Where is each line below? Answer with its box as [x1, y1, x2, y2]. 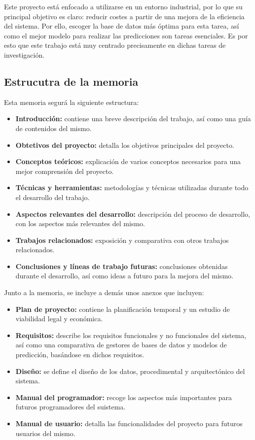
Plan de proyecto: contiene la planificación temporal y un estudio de [15, 304, 230, 314]
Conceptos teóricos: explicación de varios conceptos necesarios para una [15, 156, 241, 167]
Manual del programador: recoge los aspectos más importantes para [15, 392, 232, 402]
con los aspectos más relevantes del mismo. [15, 218, 145, 229]
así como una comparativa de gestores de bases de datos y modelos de [15, 339, 227, 350]
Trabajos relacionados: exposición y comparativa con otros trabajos [15, 235, 229, 245]
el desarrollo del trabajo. [15, 192, 90, 202]
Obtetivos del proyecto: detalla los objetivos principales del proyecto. [15, 139, 234, 150]
